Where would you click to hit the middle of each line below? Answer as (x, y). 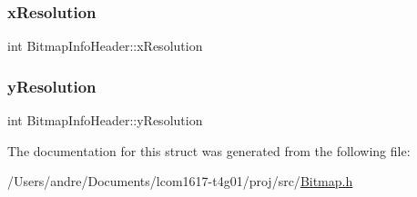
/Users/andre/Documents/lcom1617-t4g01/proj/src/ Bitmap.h (180, 181)
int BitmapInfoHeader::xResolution (105, 46)
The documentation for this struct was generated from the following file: (209, 150)
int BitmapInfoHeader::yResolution (105, 120)
